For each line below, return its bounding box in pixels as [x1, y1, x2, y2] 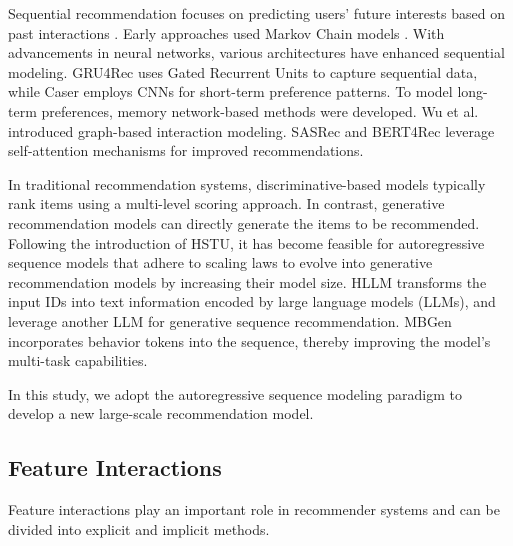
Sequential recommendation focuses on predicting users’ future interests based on [8, 3, 505, 23]
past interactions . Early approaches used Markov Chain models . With [8, 22, 445, 43]
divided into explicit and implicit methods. [8, 518, 270, 539]
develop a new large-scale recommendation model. [8, 403, 314, 424]
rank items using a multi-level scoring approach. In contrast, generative [8, 193, 445, 214]
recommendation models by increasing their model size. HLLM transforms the [8, 271, 487, 292]
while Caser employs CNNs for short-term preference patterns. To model [8, 81, 453, 102]
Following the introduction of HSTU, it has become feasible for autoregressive [8, 232, 485, 253]
